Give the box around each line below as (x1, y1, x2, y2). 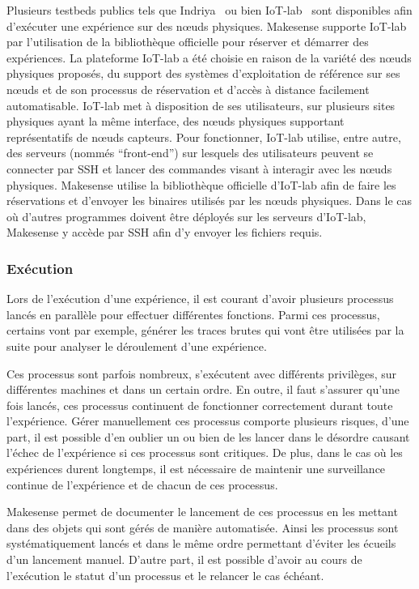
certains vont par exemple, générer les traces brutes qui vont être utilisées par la (6, 322, 404, 339)
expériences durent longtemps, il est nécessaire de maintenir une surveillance (6, 460, 386, 477)
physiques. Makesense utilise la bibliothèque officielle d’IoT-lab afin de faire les (6, 176, 396, 193)
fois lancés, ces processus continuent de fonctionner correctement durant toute (6, 396, 393, 413)
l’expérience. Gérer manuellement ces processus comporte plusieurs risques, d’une (6, 412, 409, 429)
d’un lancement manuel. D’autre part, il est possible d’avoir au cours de (6, 551, 362, 568)
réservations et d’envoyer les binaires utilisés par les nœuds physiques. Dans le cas (6, 192, 412, 209)
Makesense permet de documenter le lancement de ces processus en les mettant (6, 503, 398, 520)
